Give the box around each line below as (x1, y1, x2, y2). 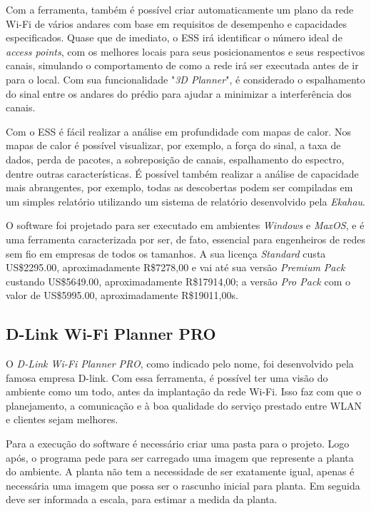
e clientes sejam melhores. (6, 412, 118, 427)
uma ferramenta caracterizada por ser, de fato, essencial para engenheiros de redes (6, 231, 365, 246)
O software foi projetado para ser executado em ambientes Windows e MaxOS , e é (6, 218, 365, 233)
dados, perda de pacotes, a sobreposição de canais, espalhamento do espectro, (6, 151, 345, 166)
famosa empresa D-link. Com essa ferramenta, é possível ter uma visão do (6, 370, 328, 385)
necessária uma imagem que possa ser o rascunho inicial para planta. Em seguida (6, 477, 360, 492)
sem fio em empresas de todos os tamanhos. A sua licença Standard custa (6, 246, 326, 260)
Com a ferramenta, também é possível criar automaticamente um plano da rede (6, 2, 354, 16)
